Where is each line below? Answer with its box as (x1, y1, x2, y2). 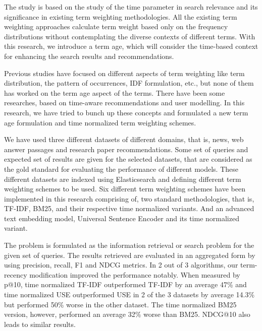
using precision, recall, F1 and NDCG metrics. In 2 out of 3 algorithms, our (4, 259, 238, 270)
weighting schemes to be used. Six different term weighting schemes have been (4, 183, 245, 194)
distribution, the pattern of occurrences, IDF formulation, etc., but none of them (4, 78, 254, 88)
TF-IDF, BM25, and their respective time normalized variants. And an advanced (4, 203, 254, 214)
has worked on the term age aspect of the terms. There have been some (4, 87, 225, 98)
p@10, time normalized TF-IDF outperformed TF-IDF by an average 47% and (4, 279, 247, 290)
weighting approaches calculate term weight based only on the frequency (4, 21, 228, 32)
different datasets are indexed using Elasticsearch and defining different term (4, 173, 241, 184)
